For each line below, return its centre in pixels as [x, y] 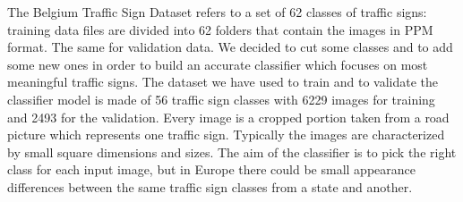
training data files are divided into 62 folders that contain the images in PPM [220, 29]
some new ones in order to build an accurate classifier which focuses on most [218, 64]
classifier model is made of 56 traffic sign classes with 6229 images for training [221, 99]
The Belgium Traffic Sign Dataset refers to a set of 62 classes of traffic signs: [217, 12]
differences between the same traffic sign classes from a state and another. [210, 186]
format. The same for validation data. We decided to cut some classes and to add [230, 47]
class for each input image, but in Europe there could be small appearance [211, 169]
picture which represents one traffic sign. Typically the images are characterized [226, 135]
